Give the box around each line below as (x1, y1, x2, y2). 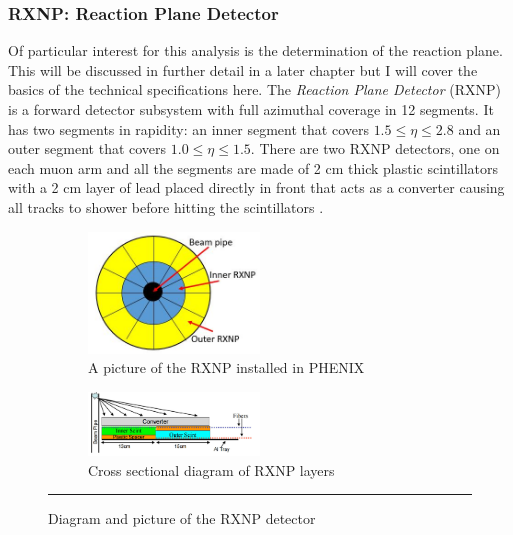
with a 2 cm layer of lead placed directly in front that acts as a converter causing (8, 177, 505, 198)
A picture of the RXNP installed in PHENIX (88, 357, 365, 378)
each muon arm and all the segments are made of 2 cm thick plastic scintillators (8, 157, 499, 178)
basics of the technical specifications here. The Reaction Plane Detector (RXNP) (8, 79, 501, 100)
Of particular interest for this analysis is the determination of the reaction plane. (8, 40, 503, 61)
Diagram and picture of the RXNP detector (48, 508, 316, 529)
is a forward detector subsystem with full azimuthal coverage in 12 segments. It (8, 99, 494, 119)
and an (458, 118, 501, 139)
